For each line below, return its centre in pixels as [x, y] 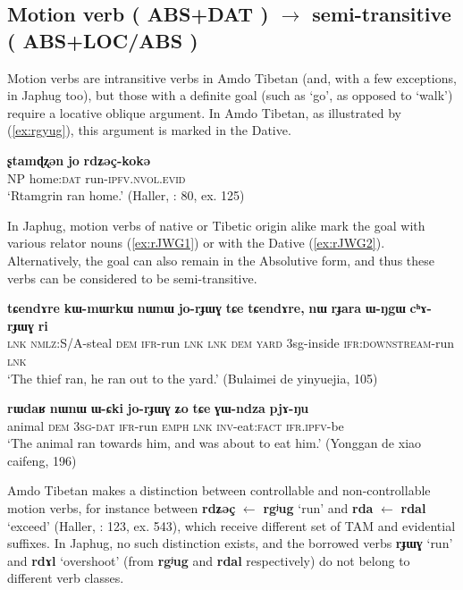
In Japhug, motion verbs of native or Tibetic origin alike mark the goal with [216, 225]
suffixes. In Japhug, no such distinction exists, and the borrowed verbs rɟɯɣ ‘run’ [230, 543]
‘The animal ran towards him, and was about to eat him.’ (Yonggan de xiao [215, 443]
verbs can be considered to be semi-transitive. [132, 278]
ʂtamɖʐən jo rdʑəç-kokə [79, 160]
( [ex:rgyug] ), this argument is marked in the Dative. [149, 130]
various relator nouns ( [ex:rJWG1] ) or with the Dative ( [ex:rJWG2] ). [196, 243]
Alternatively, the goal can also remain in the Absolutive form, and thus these [221, 260]
